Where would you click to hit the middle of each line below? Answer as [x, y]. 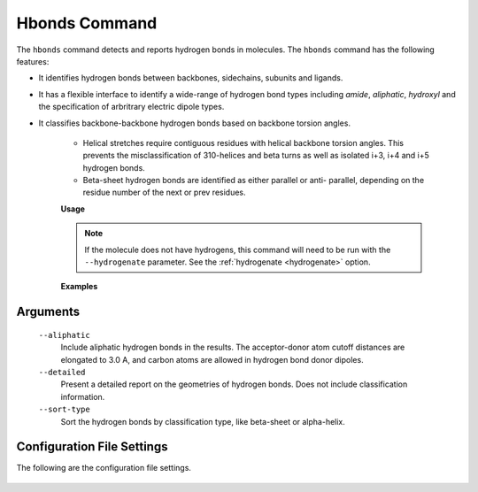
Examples [79, 287]
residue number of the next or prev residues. [165, 192]
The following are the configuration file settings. [104, 468]
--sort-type [64, 410]
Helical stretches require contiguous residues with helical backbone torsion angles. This [243, 142]
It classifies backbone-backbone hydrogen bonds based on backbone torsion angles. [195, 123]
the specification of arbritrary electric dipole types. [131, 107]
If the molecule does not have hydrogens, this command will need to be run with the [238, 250]
